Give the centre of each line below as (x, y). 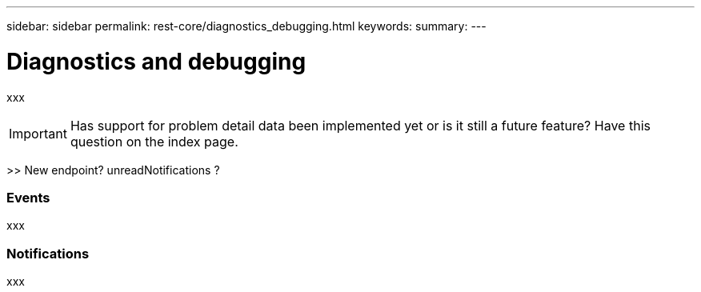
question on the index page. (154, 141)
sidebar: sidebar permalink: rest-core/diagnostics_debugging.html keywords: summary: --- (246, 26)
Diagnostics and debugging (156, 61)
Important (38, 133)
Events (28, 197)
